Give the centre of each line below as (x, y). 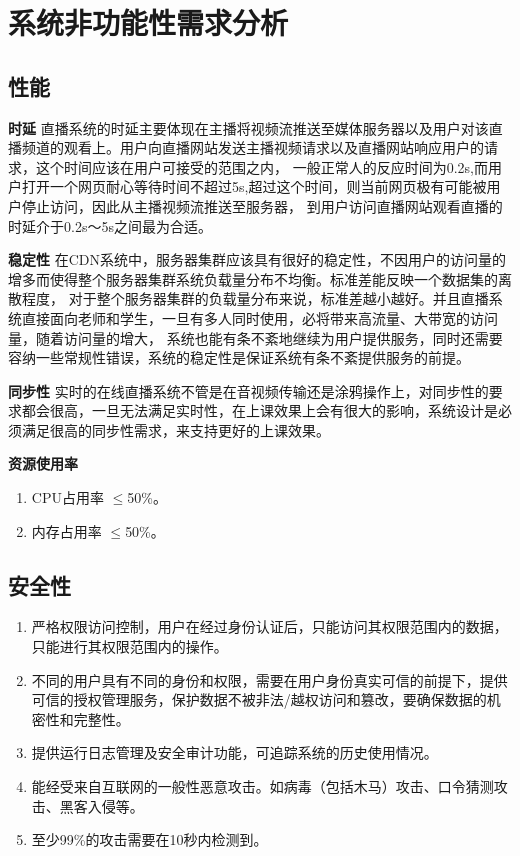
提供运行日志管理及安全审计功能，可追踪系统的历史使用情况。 (234, 752)
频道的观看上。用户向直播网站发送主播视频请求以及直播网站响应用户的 (252, 147)
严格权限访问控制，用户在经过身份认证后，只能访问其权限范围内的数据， (269, 626)
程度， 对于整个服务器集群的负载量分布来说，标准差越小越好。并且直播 (255, 298)
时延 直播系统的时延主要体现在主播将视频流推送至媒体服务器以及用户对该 (248, 127)
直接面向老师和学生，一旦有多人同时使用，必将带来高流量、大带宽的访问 (259, 317)
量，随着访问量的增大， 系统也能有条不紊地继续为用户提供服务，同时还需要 (255, 337)
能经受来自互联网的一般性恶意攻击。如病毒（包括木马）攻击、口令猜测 (262, 786)
